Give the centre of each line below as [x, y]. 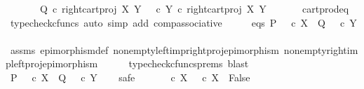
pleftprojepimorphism [52, 63]
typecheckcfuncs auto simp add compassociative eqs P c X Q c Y [183, 22]
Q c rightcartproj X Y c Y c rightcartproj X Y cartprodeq [194, 8]
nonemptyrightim [321, 49]
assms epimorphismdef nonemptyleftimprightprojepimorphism [144, 49]
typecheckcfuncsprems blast [189, 63]
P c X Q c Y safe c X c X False [130, 77]
